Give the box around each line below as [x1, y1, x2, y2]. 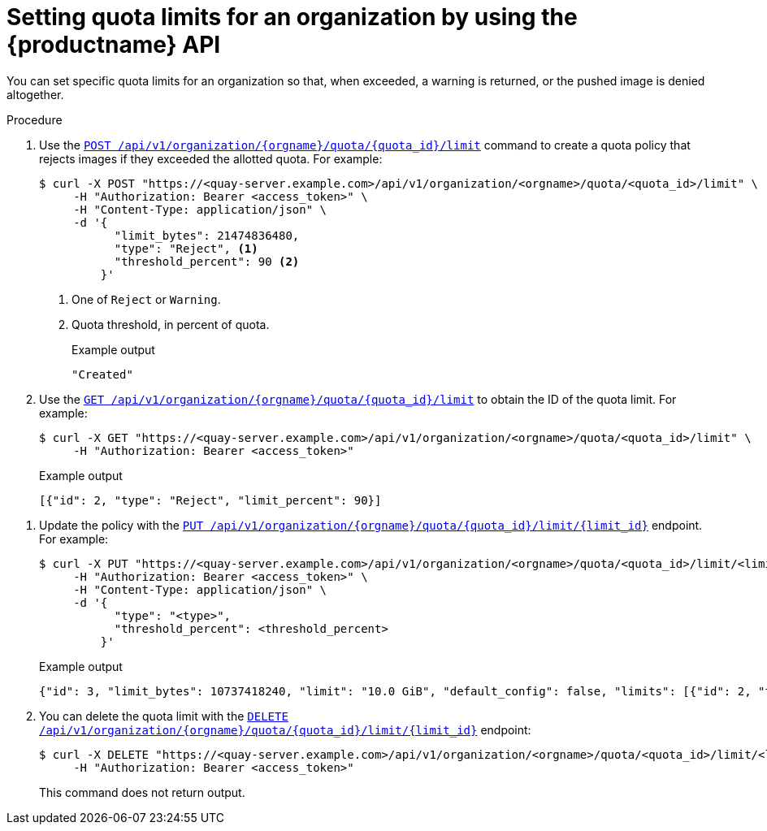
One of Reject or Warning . [71, 292, 221, 306]
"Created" [71, 367, 133, 381]
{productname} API [6, 31, 221, 58]
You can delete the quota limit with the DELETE [39, 708, 288, 723]
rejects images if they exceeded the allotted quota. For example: [39, 151, 383, 166]
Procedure [6, 112, 63, 127]
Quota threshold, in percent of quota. [71, 317, 270, 331]
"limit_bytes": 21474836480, [114, 228, 300, 242]
